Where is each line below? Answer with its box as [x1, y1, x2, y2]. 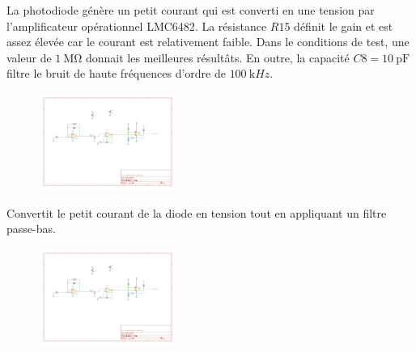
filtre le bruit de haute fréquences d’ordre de [6, 65, 226, 82]
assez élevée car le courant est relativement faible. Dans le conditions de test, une [6, 33, 410, 50]
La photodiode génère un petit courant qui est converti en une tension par [6, 2, 375, 18]
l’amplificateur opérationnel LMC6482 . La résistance [6, 17, 267, 34]
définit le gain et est [294, 17, 393, 34]
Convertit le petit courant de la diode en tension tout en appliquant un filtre [6, 204, 387, 221]
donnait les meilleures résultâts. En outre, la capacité [86, 49, 350, 66]
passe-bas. [6, 220, 56, 237]
